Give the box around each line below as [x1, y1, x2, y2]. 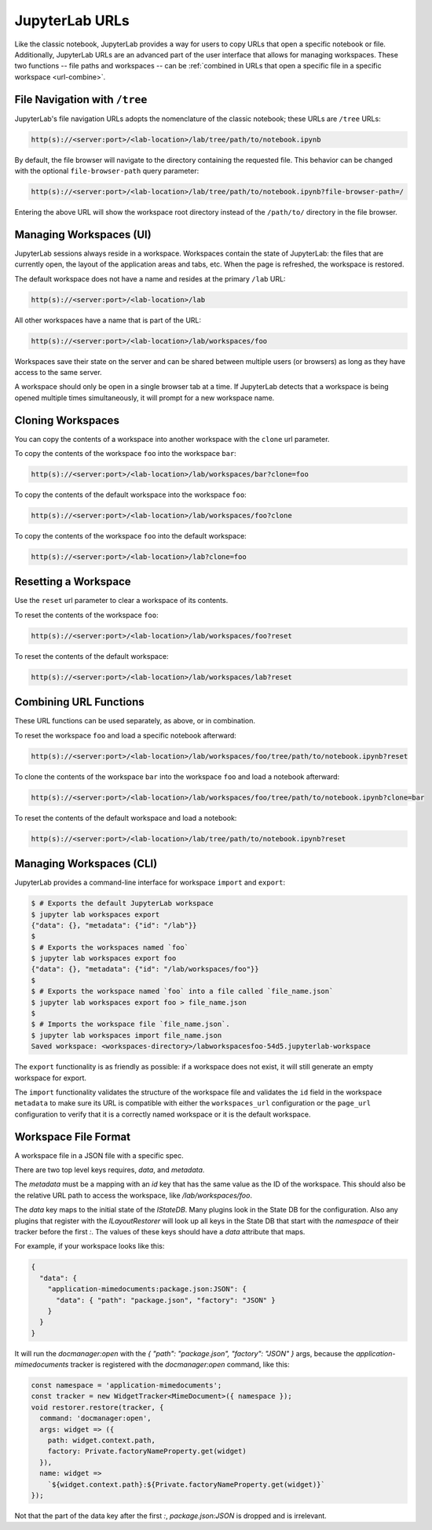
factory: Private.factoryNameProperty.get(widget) [47, 1447, 247, 1456]
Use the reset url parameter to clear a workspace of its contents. [14, 596, 229, 605]
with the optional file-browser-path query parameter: [14, 166, 200, 175]
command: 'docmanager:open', [39, 1414, 152, 1423]
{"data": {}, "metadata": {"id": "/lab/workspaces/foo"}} [31, 965, 259, 974]
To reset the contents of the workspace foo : [14, 610, 159, 620]
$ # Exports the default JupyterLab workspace [31, 899, 214, 908]
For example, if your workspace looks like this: [14, 1241, 165, 1251]
